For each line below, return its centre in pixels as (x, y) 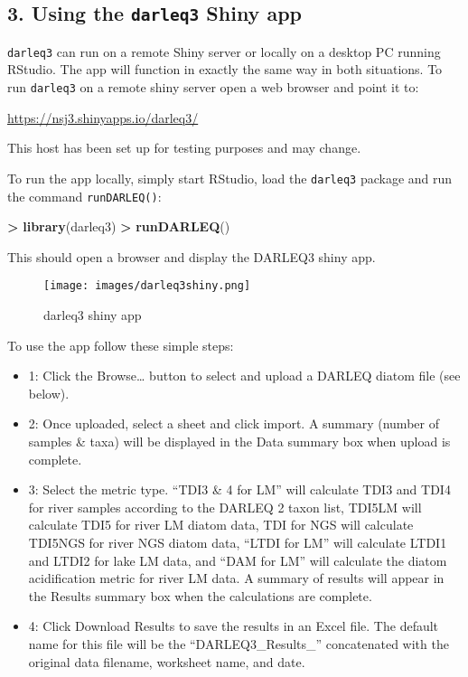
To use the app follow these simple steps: (121, 345)
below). (49, 393)
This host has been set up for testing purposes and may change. (184, 148)
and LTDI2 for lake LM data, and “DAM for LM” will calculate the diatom (238, 560)
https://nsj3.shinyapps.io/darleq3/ (103, 117)
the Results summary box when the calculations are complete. (200, 595)
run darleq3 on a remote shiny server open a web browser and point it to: (213, 87)
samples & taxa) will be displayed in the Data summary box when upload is (239, 441)
